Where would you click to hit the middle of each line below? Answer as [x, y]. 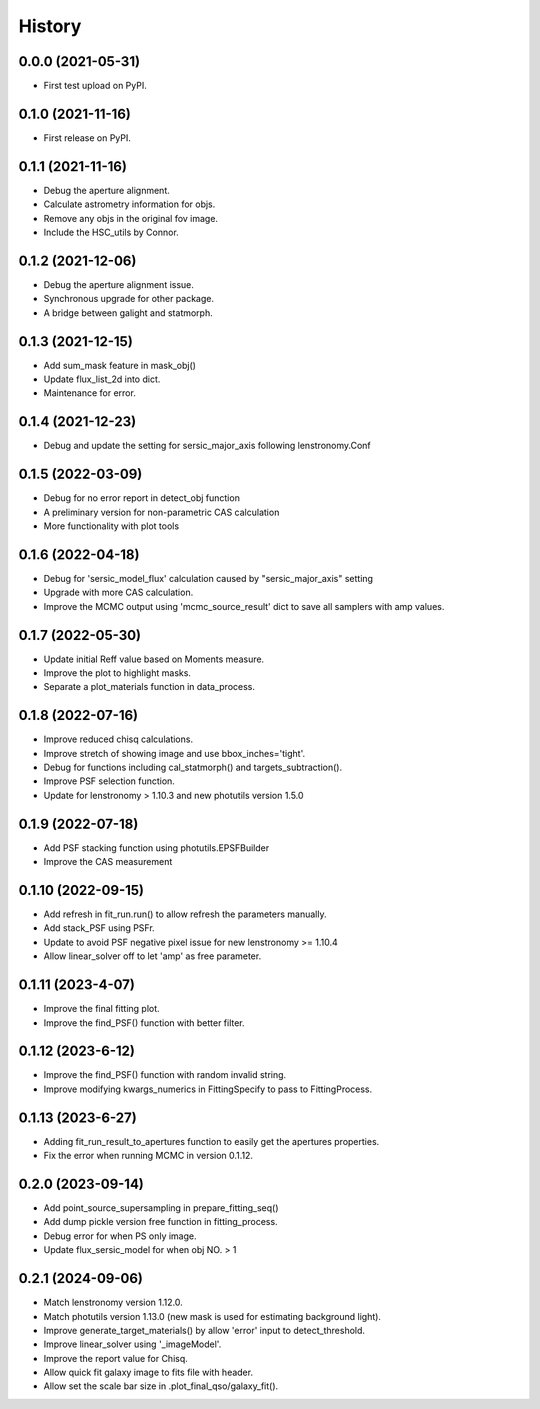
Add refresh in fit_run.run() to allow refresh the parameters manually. [185, 914]
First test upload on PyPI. [95, 86]
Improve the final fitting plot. [101, 1009]
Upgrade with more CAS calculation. [118, 592]
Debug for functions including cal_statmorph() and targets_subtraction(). [193, 767]
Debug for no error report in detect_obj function [141, 498]
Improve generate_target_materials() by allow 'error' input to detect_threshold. [204, 1330]
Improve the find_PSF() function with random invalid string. [165, 1075]
